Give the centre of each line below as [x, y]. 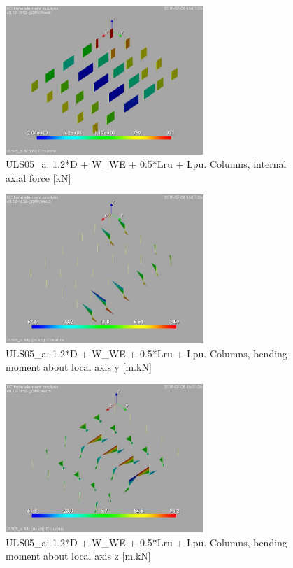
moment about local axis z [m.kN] [78, 556]
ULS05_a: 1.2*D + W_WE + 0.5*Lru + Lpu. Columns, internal [146, 164]
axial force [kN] [38, 177]
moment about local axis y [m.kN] [79, 367]
